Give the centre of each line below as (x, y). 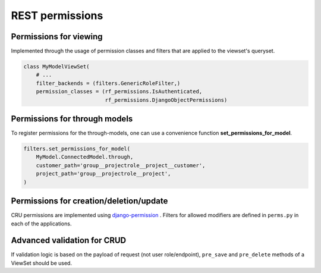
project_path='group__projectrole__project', (103, 174)
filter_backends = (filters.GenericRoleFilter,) (108, 83)
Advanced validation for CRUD (69, 241)
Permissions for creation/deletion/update (89, 201)
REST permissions (57, 15)
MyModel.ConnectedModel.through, (85, 157)
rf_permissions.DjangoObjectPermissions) (166, 100)
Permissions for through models (72, 119)
